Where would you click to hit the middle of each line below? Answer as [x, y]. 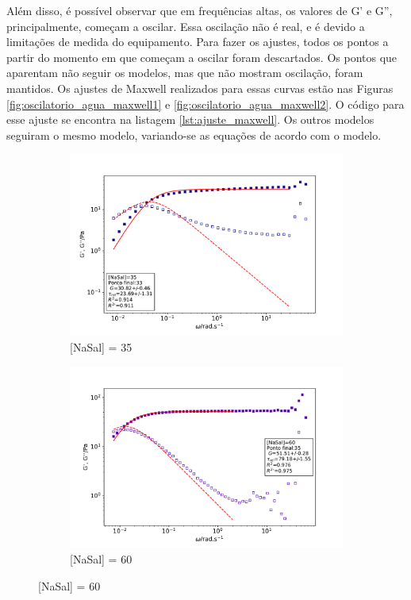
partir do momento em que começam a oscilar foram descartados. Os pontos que [202, 57]
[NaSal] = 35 [101, 347]
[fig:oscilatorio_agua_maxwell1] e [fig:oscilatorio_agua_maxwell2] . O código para [205, 104]
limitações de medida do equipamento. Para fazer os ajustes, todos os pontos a [198, 42]
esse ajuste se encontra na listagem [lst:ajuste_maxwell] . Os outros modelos [190, 119]
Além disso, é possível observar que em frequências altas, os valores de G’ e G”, [200, 10]
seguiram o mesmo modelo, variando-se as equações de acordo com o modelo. [194, 135]
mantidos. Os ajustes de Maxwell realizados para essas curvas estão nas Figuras [200, 88]
